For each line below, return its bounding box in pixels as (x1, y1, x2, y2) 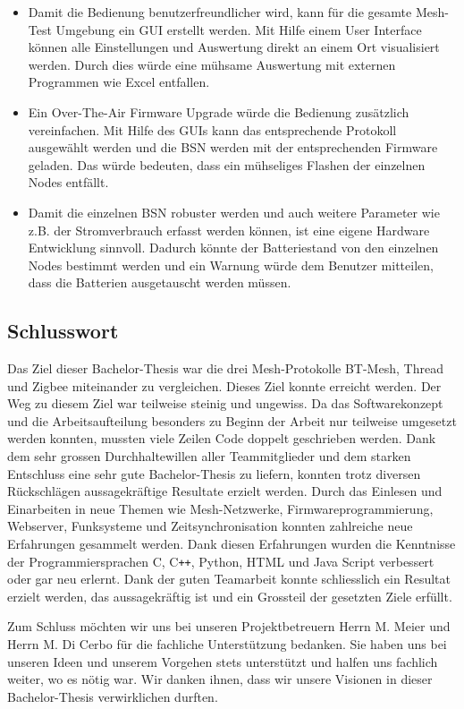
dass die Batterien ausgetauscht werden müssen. (28, 273, 291, 292)
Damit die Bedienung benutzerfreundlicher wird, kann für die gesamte (28, 3, 412, 21)
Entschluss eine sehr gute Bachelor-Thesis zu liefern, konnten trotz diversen (7, 464, 421, 483)
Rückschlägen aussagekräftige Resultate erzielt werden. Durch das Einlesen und (7, 482, 443, 500)
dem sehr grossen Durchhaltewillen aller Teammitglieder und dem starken (7, 447, 411, 466)
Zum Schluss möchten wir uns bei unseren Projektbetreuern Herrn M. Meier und (7, 617, 451, 636)
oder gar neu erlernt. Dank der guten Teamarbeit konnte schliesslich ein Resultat (7, 569, 451, 588)
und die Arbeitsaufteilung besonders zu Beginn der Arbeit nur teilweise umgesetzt (7, 411, 457, 430)
